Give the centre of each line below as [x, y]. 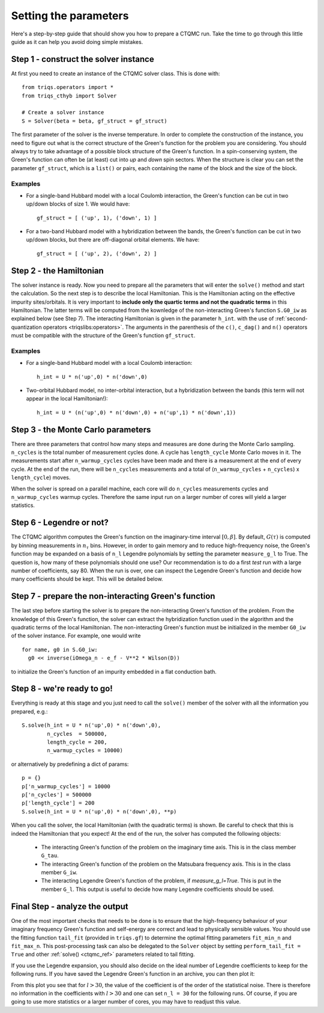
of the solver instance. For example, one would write [76, 636]
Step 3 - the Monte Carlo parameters [81, 430]
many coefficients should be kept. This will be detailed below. [87, 579]
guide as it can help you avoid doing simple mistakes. [77, 41]
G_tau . [50, 855]
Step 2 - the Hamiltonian [58, 271]
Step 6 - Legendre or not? [60, 523]
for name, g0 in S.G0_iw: [60, 650]
